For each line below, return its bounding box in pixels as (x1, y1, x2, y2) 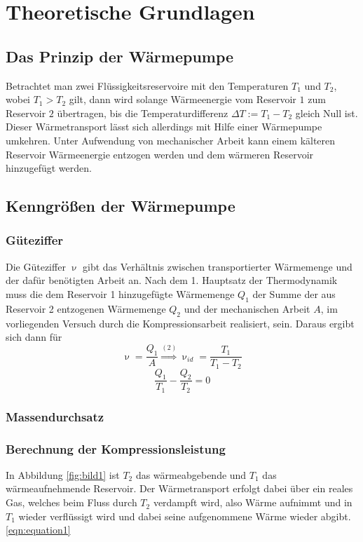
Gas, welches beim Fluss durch (6, 495, 137, 510)
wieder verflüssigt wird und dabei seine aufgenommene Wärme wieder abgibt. (18, 508, 351, 523)
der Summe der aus (252, 286, 336, 301)
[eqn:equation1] (6, 522, 71, 537)
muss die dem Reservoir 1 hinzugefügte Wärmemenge (6, 286, 235, 301)
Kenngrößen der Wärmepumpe (6, 195, 235, 217)
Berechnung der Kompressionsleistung (6, 440, 226, 457)
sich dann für (6, 330, 62, 344)
